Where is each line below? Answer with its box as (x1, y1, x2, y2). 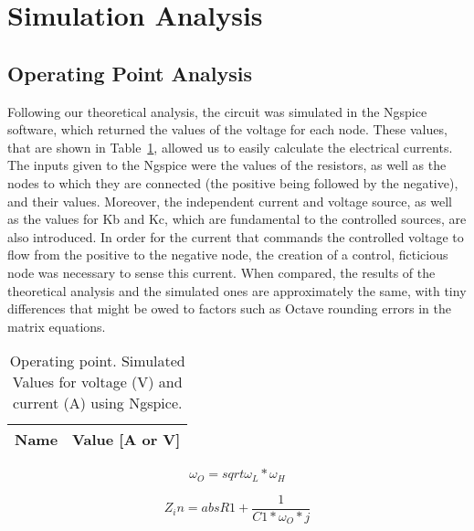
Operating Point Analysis (7, 58, 253, 87)
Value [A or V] (72, 429, 181, 451)
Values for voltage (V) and (12, 371, 183, 393)
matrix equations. (7, 316, 106, 335)
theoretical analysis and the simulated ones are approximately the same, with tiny (7, 281, 467, 300)
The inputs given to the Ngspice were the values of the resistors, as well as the (7, 155, 447, 175)
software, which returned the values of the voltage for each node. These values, (7, 120, 448, 139)
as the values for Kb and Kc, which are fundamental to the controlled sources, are (7, 209, 467, 228)
